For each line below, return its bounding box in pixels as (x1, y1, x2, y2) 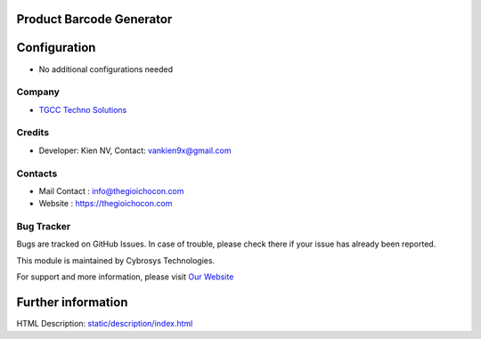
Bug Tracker (16, 221, 71, 233)
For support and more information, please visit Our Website (16, 271, 234, 282)
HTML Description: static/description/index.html (16, 319, 193, 329)
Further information (16, 295, 128, 311)
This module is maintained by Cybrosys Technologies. (16, 254, 216, 266)
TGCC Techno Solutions (38, 104, 127, 115)
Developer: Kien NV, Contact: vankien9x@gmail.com (38, 145, 232, 156)
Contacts (16, 167, 58, 180)
